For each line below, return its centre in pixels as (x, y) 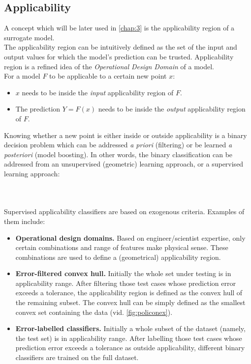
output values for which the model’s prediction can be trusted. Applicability (119, 56)
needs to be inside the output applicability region (172, 109)
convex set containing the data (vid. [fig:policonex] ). (94, 312)
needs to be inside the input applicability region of (98, 92)
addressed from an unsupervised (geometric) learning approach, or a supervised (124, 164)
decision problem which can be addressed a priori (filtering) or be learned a (118, 145)
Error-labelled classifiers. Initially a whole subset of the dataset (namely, (130, 328)
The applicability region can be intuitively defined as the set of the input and (121, 47)
